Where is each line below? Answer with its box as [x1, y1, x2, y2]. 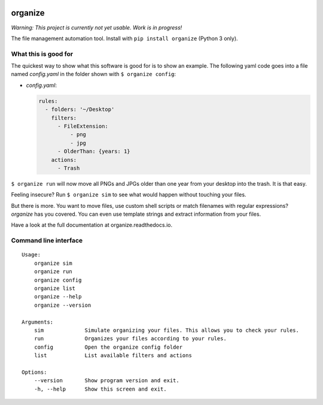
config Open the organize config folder [33, 343, 182, 350]
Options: [22, 368, 47, 376]
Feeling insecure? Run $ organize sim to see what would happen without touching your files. [11, 191, 246, 198]
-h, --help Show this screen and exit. [33, 385, 167, 392]
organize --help [33, 294, 82, 300]
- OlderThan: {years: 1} [57, 148, 131, 155]
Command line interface [11, 237, 83, 245]
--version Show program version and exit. [33, 377, 179, 384]
